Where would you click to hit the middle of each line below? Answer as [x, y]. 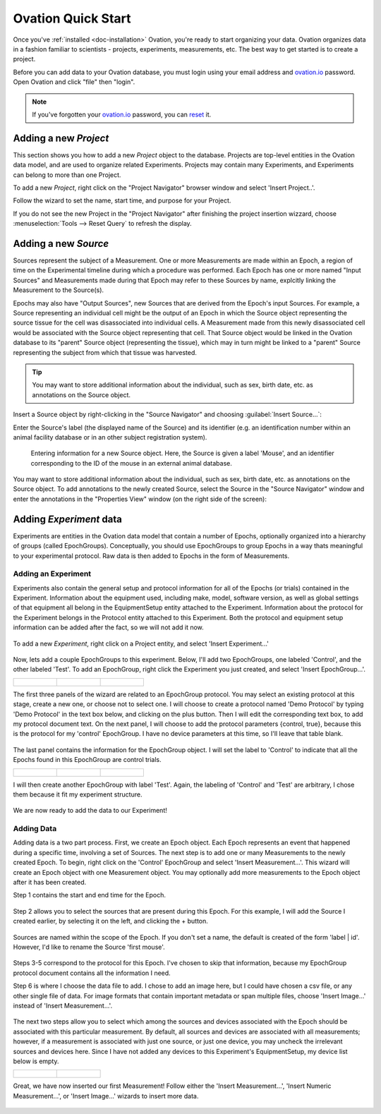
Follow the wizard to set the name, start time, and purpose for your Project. [122, 200]
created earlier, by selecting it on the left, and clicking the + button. [110, 921]
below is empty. [36, 1061]
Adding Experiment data [68, 519]
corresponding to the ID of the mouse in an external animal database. [131, 463]
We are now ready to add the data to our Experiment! [90, 811]
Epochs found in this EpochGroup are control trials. [87, 760]
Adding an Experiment [52, 574]
